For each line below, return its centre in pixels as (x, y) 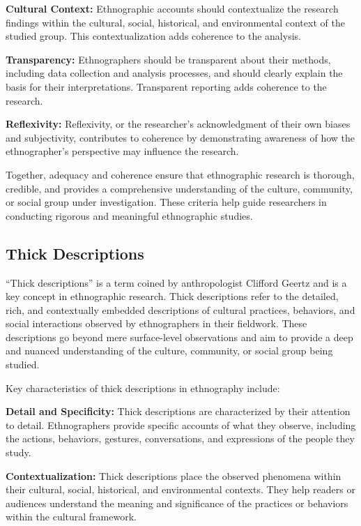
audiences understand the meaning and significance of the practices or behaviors (177, 503)
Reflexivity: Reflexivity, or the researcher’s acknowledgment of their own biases (178, 124)
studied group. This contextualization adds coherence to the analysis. (153, 36)
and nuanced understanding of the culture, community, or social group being (169, 351)
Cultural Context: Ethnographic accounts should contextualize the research (172, 8)
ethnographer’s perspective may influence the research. (122, 151)
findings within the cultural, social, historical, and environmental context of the (175, 22)
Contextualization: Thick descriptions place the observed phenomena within (174, 475)
